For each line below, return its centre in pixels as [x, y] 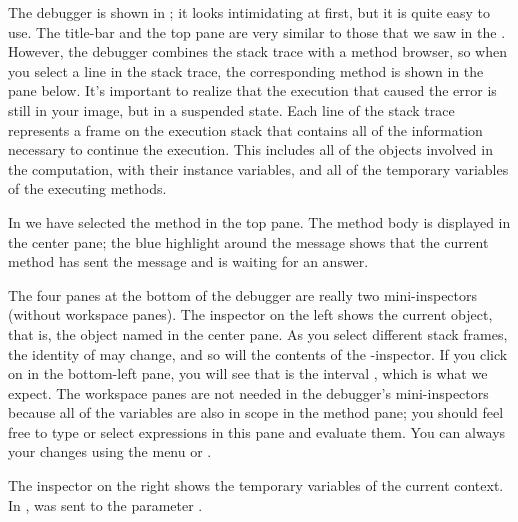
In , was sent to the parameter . [105, 504]
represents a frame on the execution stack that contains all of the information [245, 129]
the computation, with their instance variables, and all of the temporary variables [258, 168]
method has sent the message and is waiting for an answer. [188, 261]
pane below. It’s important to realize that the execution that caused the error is [252, 90]
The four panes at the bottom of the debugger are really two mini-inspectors [243, 294]
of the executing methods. [87, 188]
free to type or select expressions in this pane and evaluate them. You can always [257, 431]
